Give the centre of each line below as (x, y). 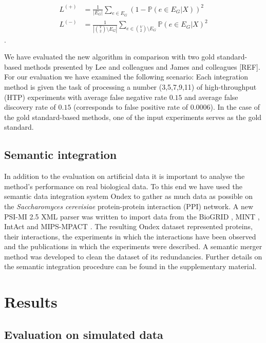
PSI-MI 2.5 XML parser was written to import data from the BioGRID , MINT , (132, 216)
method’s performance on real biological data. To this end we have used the (123, 186)
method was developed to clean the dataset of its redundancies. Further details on (133, 256)
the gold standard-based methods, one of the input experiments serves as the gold (133, 117)
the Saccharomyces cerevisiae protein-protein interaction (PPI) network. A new (129, 206)
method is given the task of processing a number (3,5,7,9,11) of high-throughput (130, 86)
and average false (211, 97)
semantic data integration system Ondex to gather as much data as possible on (128, 196)
